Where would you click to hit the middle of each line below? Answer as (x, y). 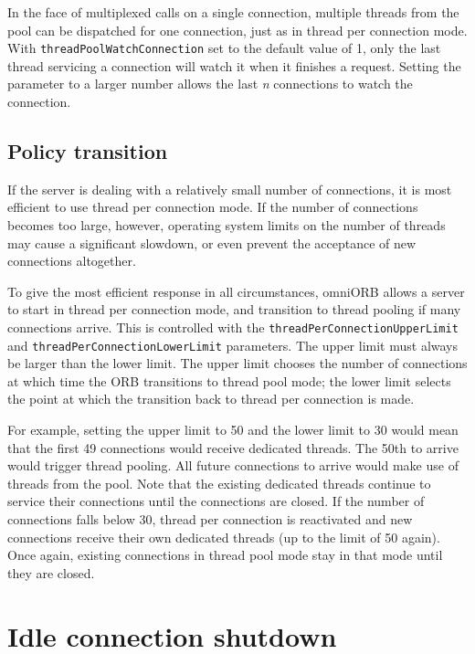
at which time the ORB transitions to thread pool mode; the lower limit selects (229, 380)
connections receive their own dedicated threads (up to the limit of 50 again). (224, 537)
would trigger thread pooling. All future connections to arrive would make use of (233, 465)
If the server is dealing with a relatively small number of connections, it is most (230, 189)
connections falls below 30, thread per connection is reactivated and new (210, 519)
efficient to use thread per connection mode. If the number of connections (213, 207)
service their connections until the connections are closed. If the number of (216, 501)
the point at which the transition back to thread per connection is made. (211, 399)
